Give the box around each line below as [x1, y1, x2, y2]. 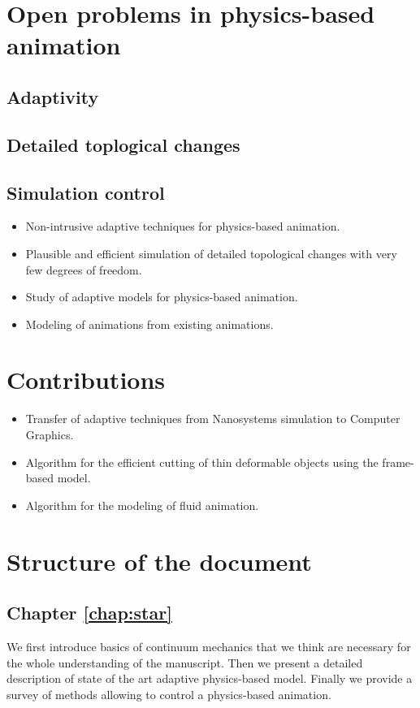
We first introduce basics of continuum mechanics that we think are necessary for [6, 637, 411, 654]
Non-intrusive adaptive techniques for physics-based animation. [25, 218, 340, 235]
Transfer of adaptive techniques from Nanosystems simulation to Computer [25, 410, 401, 427]
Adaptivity [6, 84, 99, 109]
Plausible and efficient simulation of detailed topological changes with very [25, 244, 397, 261]
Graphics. [25, 426, 74, 443]
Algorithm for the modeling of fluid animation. [25, 496, 259, 513]
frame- [382, 453, 414, 470]
